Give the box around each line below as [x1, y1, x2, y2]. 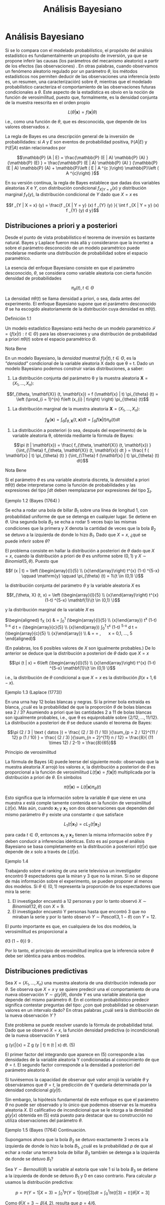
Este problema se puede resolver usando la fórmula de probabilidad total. [5, 1022, 154, 1028]
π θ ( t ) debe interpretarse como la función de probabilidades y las [5, 482, 136, 488]
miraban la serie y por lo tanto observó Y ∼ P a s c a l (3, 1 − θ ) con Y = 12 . [12, 914, 157, 919]
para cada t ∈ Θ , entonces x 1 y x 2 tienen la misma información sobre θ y [5, 832, 153, 839]
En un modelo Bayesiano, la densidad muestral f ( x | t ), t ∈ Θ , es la [5, 355, 137, 361]
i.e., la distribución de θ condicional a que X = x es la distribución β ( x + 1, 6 [5, 675, 157, 681]
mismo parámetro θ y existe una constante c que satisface [5, 812, 124, 818]
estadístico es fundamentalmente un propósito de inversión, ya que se [5, 53, 147, 58]
